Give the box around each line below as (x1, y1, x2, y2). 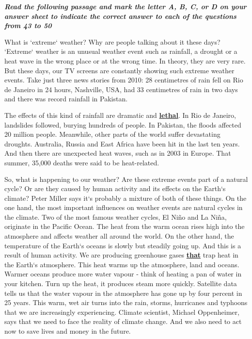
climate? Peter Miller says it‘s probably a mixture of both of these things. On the (4, 193, 247, 203)
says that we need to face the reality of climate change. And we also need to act (4, 316, 242, 326)
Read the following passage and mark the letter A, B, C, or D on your (4, 1, 247, 11)
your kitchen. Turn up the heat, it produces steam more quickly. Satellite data (4, 278, 237, 289)
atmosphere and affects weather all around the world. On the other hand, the (4, 231, 234, 241)
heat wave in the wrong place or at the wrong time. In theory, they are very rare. (4, 55, 246, 65)
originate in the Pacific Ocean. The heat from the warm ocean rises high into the (4, 221, 245, 231)
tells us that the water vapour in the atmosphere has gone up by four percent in (4, 288, 242, 298)
